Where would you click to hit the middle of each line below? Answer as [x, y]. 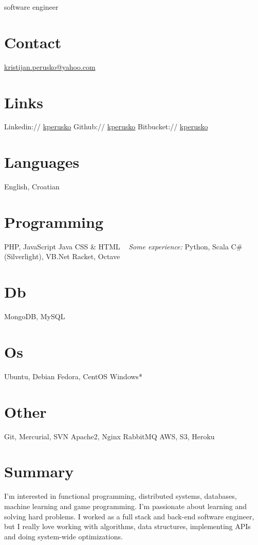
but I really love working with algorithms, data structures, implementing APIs [127, 526]
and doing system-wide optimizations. [63, 536]
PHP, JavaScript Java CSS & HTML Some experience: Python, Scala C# [123, 246]
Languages [42, 162]
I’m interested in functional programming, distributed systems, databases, [121, 496]
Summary [39, 471]
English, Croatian [32, 187]
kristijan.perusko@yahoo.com [50, 66]
